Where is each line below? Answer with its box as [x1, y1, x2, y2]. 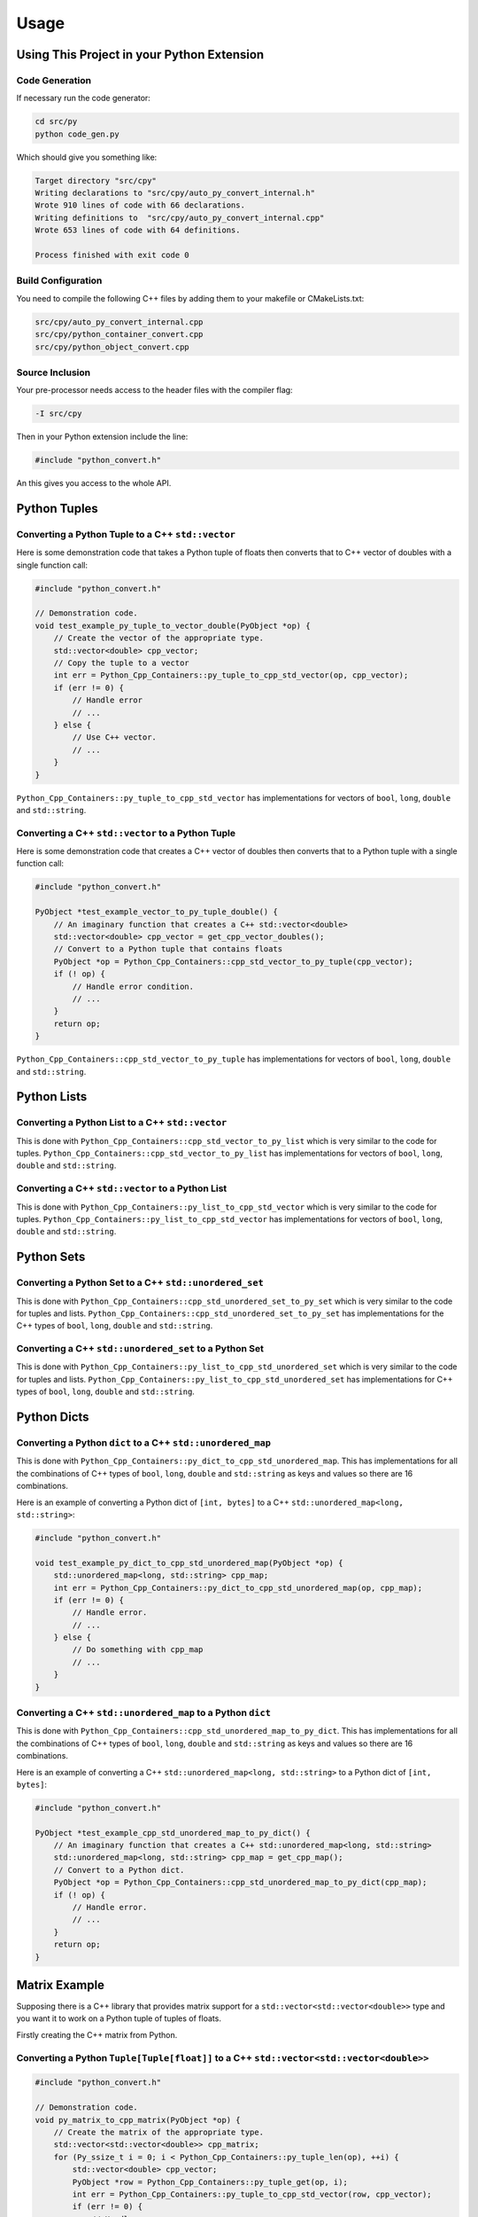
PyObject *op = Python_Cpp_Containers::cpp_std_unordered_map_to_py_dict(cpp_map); [53, 1877, 428, 1888]
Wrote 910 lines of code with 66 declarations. [35, 200, 245, 210]
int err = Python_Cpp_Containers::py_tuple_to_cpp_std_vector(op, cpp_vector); [53, 670, 409, 680]
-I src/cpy [35, 409, 82, 419]
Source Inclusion [16, 366, 91, 379]
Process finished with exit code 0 [35, 250, 189, 260]
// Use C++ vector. [72, 732, 157, 742]
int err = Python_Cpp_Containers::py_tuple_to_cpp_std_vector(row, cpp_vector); [72, 2189, 433, 2199]
